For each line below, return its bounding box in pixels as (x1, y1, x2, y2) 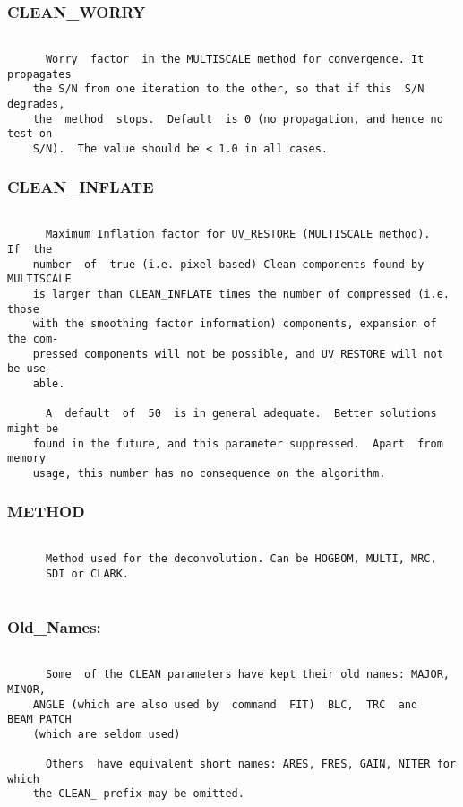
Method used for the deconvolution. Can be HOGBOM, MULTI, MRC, (45, 552, 437, 566)
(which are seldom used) (32, 727, 181, 741)
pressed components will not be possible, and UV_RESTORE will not (32, 347, 443, 360)
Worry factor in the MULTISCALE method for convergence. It (45, 52, 424, 65)
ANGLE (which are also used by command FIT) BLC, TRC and (32, 698, 418, 711)
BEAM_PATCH (7, 713, 72, 726)
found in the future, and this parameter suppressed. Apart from (32, 437, 443, 450)
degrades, (7, 97, 65, 110)
